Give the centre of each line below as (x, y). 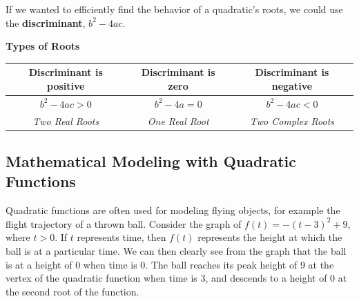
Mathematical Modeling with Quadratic (151, 161)
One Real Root (178, 120)
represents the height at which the (270, 237)
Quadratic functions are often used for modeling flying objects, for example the (173, 210)
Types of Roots (43, 46)
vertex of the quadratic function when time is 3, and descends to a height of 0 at (176, 278)
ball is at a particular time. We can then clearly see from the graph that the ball (176, 251)
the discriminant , (46, 22)
